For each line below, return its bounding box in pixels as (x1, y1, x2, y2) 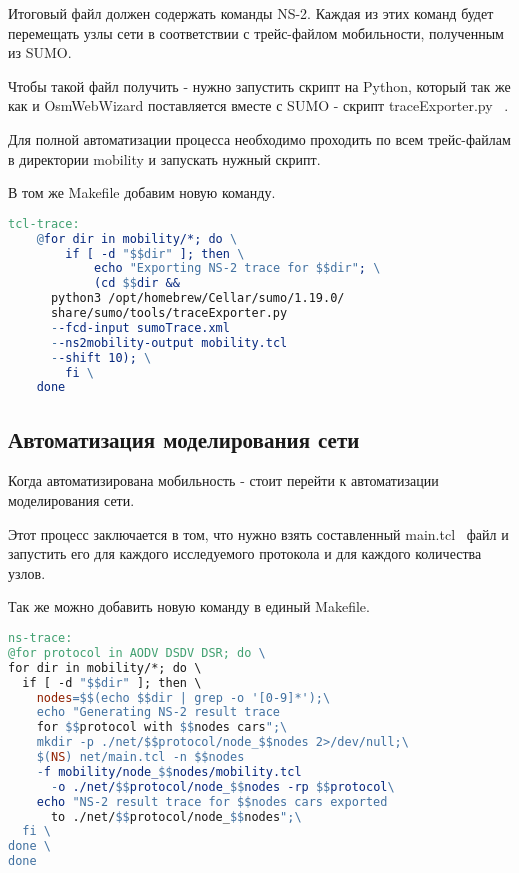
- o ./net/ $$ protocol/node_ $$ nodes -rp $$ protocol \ (50, 779, 395, 794)
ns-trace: (8, 631, 73, 646)
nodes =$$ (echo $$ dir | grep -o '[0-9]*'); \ (36, 690, 331, 705)
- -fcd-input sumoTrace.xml (50, 320, 230, 335)
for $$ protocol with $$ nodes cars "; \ (36, 720, 288, 735)
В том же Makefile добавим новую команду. (8, 182, 276, 203)
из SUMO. (8, 42, 72, 63)
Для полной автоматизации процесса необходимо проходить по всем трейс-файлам (8, 128, 511, 149)
